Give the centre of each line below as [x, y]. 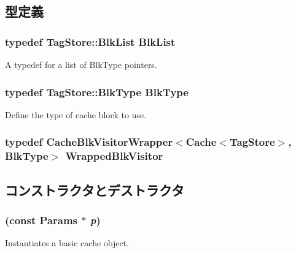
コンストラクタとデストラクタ [95, 190]
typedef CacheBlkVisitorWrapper [89, 142]
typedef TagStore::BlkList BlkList [90, 41]
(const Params [41, 220]
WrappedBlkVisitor [114, 156]
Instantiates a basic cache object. [67, 243]
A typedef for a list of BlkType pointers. [81, 64]
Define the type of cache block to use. [76, 114]
